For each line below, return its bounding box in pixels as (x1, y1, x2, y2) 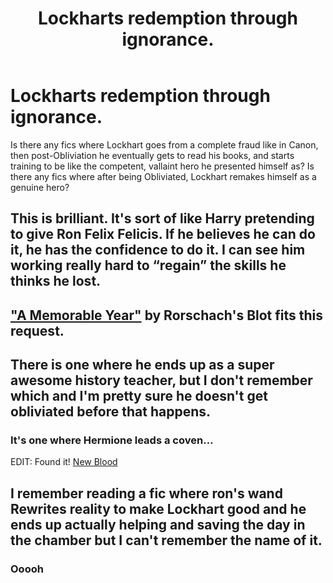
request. (10, 322, 65, 339)
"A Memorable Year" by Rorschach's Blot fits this (10, 307, 324, 324)
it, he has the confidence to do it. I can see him (10, 242, 306, 259)
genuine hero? (10, 181, 70, 193)
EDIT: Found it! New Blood (10, 456, 118, 468)
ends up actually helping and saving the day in (10, 516, 306, 533)
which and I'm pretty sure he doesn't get (10, 388, 268, 405)
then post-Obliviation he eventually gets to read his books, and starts (10, 149, 295, 161)
